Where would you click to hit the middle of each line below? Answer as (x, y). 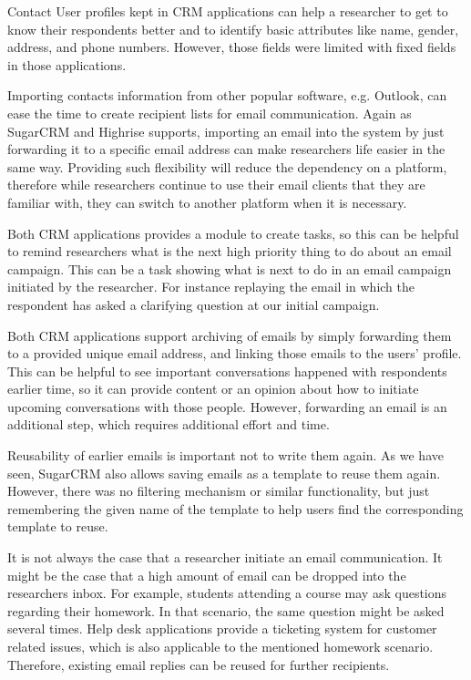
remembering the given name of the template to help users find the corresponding (235, 508)
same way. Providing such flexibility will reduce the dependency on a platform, (227, 166)
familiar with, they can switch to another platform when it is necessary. (207, 202)
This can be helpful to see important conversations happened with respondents (227, 371)
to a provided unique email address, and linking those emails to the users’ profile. (235, 353)
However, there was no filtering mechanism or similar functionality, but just (219, 491)
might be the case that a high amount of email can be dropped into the (207, 575)
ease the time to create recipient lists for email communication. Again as (210, 113)
